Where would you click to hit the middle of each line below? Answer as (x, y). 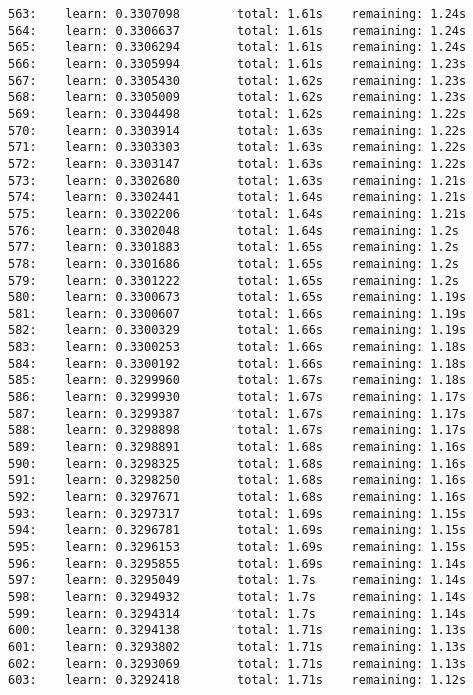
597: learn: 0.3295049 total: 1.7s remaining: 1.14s (237, 580)
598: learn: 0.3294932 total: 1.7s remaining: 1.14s (237, 596)
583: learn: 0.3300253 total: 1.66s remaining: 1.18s (237, 347)
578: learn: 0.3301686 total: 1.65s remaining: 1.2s (234, 263)
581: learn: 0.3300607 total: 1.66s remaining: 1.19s (237, 313)
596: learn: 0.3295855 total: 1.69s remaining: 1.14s (237, 563)
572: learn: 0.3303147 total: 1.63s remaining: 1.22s (237, 163)
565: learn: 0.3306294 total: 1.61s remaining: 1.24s (237, 47)
